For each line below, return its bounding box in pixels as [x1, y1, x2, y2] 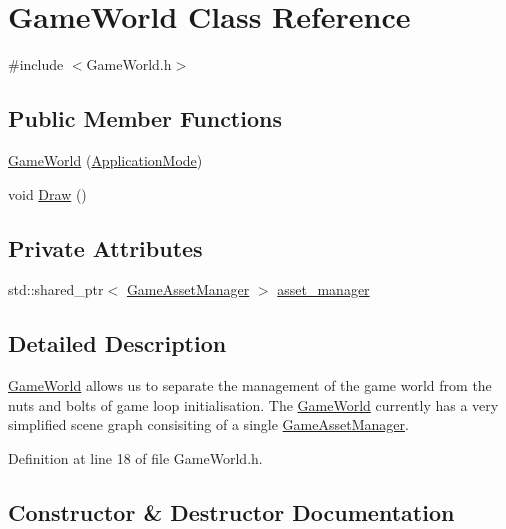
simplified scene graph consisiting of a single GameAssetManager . [8, 414, 409, 435]
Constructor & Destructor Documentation [8, 496, 455, 527]
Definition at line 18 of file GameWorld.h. [8, 447, 263, 468]
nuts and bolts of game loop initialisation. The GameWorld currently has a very [8, 394, 499, 415]
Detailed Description [8, 328, 227, 359]
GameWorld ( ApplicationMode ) [8, 149, 203, 170]
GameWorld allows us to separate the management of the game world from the [8, 375, 492, 396]
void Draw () [8, 183, 87, 204]
